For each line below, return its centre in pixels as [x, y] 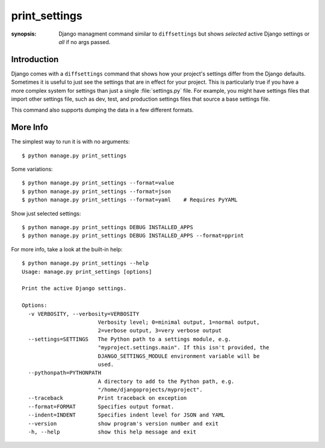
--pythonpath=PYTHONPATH [65, 373]
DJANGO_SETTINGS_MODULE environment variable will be [179, 356]
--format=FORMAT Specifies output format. [101, 406]
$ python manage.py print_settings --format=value [98, 183]
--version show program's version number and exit [123, 423]
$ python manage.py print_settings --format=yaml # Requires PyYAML [130, 200]
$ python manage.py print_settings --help [85, 263]
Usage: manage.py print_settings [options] [87, 272]
